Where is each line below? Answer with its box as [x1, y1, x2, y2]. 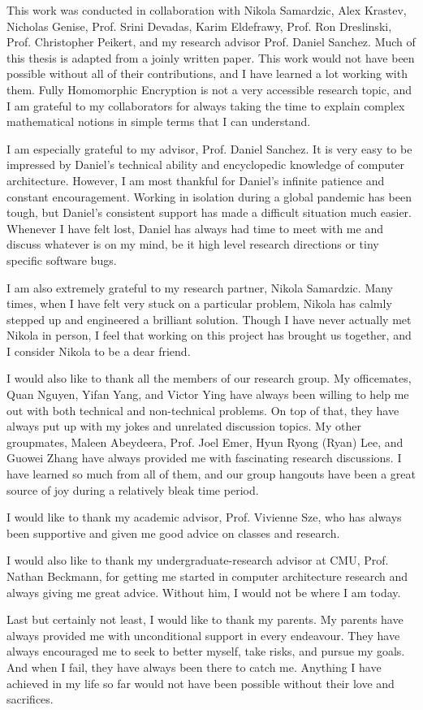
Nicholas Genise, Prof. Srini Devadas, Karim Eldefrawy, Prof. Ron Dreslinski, [6, 17, 392, 34]
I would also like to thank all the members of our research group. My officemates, [6, 370, 412, 387]
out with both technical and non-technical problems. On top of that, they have [6, 401, 399, 418]
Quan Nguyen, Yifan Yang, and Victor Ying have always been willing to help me [6, 386, 409, 403]
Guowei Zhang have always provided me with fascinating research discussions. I [6, 449, 402, 466]
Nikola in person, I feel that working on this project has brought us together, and [6, 327, 412, 344]
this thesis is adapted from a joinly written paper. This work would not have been [6, 49, 415, 66]
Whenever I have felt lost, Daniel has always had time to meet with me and [6, 219, 383, 236]
